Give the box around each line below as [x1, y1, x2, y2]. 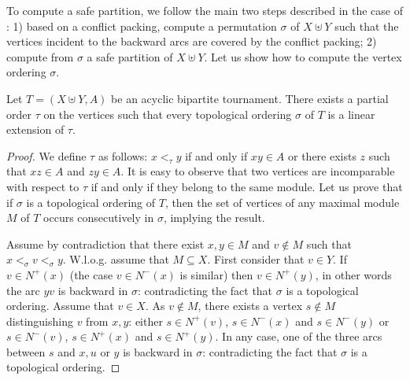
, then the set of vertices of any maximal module [164, 194, 400, 210]
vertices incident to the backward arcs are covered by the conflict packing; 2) [6, 33, 377, 50]
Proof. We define [6, 147, 87, 164]
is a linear [327, 105, 375, 122]
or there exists [288, 147, 356, 164]
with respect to [6, 178, 79, 194]
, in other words [315, 266, 392, 282]
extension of [6, 121, 65, 138]
